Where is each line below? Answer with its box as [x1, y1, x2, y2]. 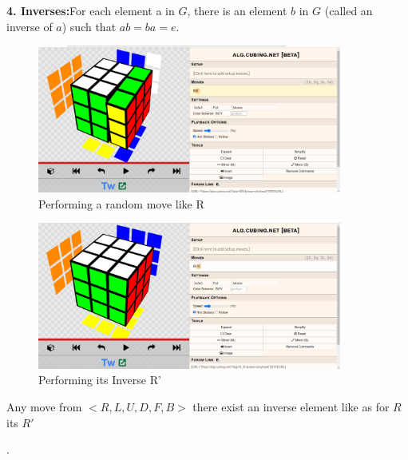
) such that [61, 18, 117, 34]
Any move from [6, 399, 82, 415]
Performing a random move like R [38, 195, 204, 212]
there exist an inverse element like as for [192, 399, 390, 415]
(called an [324, 2, 373, 18]
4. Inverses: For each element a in [6, 2, 175, 18]
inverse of [6, 18, 53, 34]
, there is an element [187, 2, 287, 18]
